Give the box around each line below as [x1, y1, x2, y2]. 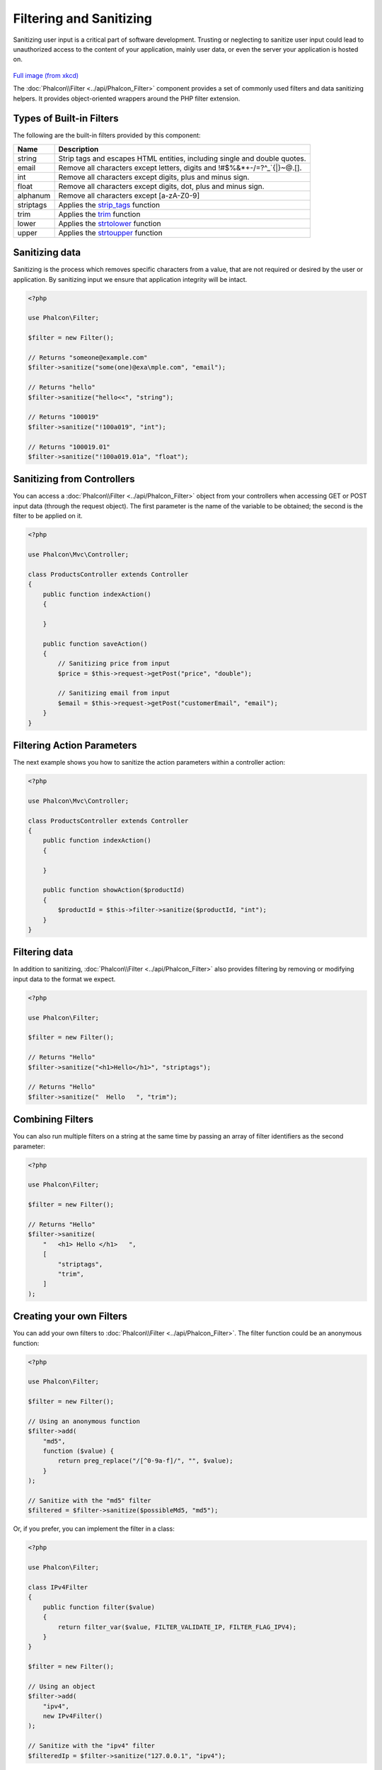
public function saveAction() [42, 639, 148, 648]
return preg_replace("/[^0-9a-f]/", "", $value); [57, 1457, 233, 1465]
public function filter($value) [42, 1603, 156, 1611]
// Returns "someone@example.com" [28, 354, 148, 362]
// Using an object [28, 1682, 95, 1690]
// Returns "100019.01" [28, 442, 111, 451]
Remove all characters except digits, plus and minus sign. [58, 172, 250, 182]
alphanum [17, 190, 51, 200]
